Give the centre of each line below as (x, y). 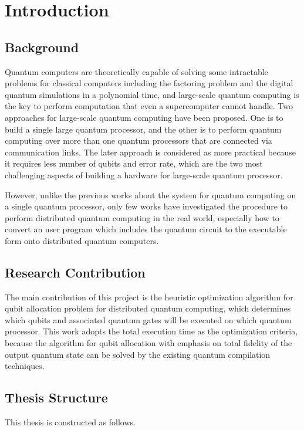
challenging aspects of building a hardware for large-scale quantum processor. (144, 175)
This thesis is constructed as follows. (70, 422)
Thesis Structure (56, 397)
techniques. (25, 366)
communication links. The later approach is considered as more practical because (150, 152)
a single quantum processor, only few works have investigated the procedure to (146, 206)
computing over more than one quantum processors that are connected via (139, 140)
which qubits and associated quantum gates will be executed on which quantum (148, 319)
